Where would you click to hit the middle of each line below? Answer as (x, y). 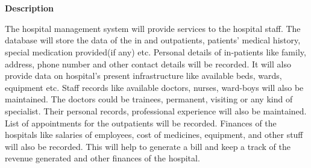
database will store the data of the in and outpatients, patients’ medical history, (153, 40)
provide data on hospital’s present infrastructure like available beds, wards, (143, 76)
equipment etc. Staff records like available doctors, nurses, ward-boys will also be (154, 87)
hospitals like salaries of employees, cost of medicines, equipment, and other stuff (154, 135)
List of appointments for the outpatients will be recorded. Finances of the (141, 123)
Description (30, 8)
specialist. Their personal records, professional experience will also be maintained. (156, 110)
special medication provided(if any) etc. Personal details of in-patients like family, (155, 51)
